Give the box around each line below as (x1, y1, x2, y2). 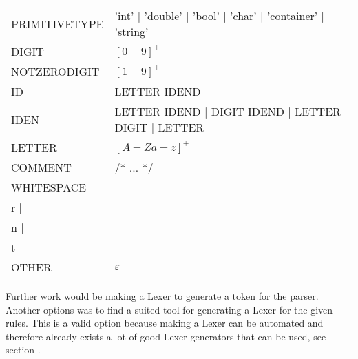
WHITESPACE (11, 179, 87, 195)
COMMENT (11, 159, 72, 175)
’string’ (114, 23, 149, 39)
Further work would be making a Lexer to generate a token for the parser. (6, 289, 319, 302)
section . (6, 342, 41, 357)
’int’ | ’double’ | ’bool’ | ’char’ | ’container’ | (114, 8, 325, 23)
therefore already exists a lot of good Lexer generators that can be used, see (6, 329, 326, 343)
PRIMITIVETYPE (11, 15, 104, 32)
